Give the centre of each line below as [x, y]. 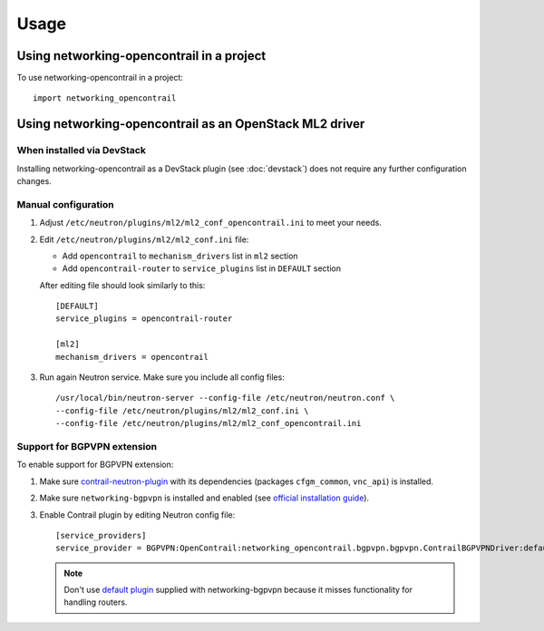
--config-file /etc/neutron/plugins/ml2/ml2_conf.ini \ [182, 411]
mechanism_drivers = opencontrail [132, 357]
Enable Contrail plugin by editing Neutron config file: [137, 515]
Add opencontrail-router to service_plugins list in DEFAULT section [202, 268]
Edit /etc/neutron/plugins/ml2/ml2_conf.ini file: [144, 239]
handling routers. [96, 602]
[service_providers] [101, 535]
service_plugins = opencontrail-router [144, 319]
